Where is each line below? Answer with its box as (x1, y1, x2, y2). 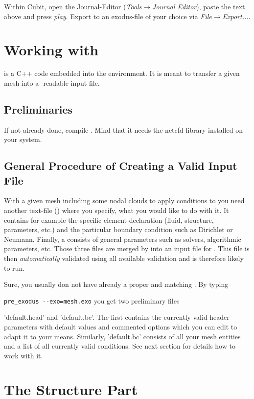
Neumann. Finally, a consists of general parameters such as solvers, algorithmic (4, 234, 241, 244)
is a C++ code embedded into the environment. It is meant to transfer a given (4, 68, 240, 78)
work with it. (4, 350, 43, 360)
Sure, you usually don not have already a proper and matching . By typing (4, 279, 229, 289)
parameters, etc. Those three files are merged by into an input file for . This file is (4, 243, 250, 254)
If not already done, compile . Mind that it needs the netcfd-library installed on (4, 124, 243, 135)
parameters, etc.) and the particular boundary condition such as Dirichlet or (4, 224, 233, 235)
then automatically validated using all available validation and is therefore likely (4, 253, 244, 263)
